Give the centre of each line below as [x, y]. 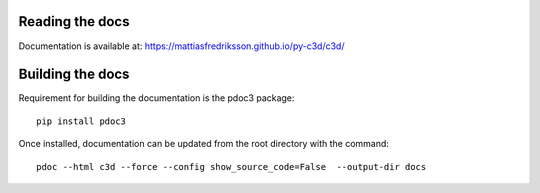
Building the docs [74, 74]
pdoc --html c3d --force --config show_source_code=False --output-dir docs [231, 166]
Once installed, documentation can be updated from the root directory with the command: [204, 144]
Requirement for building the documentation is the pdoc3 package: [156, 98]
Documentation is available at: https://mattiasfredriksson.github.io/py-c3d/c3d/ [181, 46]
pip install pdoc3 [81, 121]
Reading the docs [74, 21]
